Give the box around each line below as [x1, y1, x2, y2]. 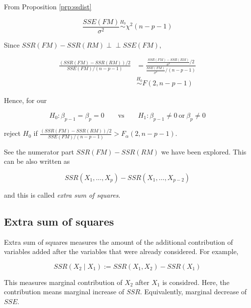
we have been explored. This [161, 146, 247, 156]
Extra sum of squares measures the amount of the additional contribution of [4, 236, 233, 247]
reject [4, 128, 21, 138]
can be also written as [4, 156, 70, 166]
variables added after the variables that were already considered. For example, [4, 246, 239, 257]
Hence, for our [4, 95, 47, 105]
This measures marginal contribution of [4, 277, 123, 287]
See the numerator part [4, 146, 74, 156]
